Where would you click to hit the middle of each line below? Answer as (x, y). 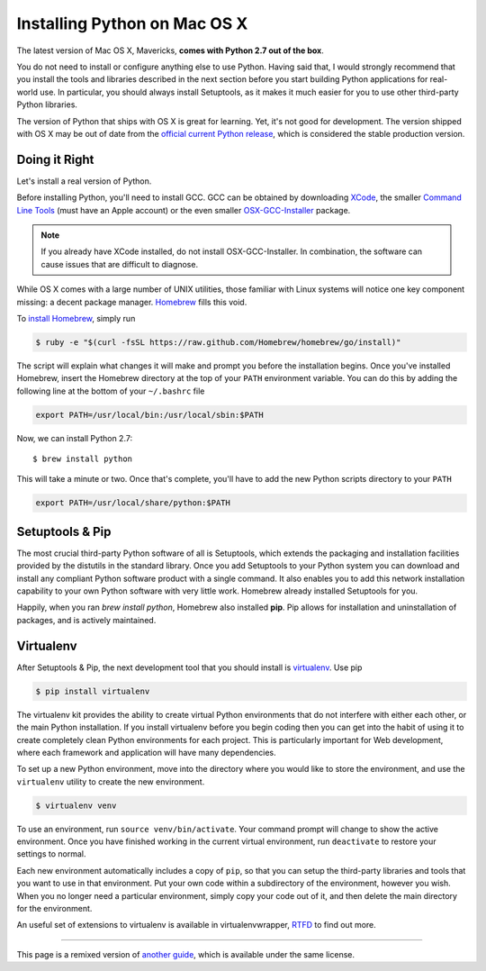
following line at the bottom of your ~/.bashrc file (111, 391)
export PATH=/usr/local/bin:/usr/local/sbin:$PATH (150, 415)
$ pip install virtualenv (93, 691)
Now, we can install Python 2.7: (75, 438)
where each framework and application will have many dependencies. (146, 752)
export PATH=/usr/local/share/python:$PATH (133, 503)
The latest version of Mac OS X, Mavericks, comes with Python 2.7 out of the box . (170, 50)
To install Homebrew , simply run (76, 318)
